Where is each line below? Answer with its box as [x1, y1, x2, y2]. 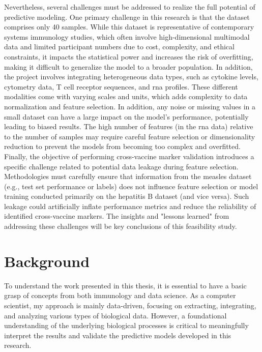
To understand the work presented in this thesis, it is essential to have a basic [4, 280, 247, 290]
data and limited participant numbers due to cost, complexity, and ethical [4, 41, 235, 52]
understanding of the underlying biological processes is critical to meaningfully [4, 320, 249, 331]
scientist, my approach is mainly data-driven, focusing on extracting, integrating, [4, 300, 256, 310]
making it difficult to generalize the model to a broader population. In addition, [4, 61, 253, 72]
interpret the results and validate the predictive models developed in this [4, 330, 231, 340]
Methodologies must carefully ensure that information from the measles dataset [4, 171, 252, 182]
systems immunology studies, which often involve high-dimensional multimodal [4, 31, 250, 42]
